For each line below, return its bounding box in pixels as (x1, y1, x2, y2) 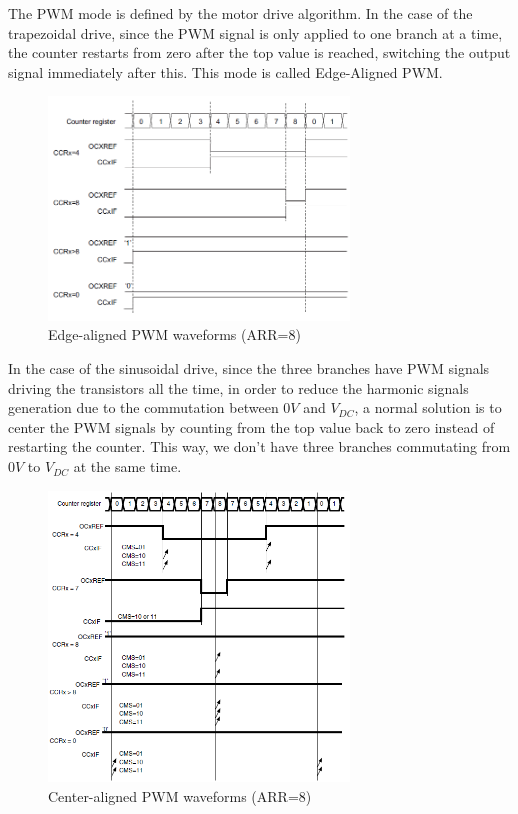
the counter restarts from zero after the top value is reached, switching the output (8, 42, 511, 63)
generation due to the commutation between (8, 397, 279, 418)
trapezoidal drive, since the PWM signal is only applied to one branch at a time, (8, 22, 503, 43)
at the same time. (73, 456, 182, 477)
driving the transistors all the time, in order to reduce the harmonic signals (8, 377, 469, 398)
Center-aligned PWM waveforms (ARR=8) (48, 785, 312, 806)
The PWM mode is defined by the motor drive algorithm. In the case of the (8, 3, 473, 23)
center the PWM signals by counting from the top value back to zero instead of (8, 416, 495, 437)
